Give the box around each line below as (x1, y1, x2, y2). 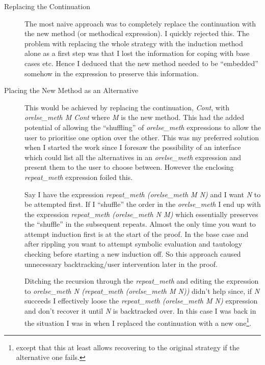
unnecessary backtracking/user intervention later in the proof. (24, 258, 218, 269)
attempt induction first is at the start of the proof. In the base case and (24, 228, 249, 239)
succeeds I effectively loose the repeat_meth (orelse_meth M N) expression (24, 295, 258, 306)
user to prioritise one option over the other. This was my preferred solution (24, 132, 259, 142)
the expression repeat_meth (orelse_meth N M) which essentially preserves (24, 208, 258, 219)
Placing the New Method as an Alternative (4, 85, 139, 96)
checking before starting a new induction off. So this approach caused (24, 249, 241, 259)
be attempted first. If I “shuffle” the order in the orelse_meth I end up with (24, 199, 261, 209)
